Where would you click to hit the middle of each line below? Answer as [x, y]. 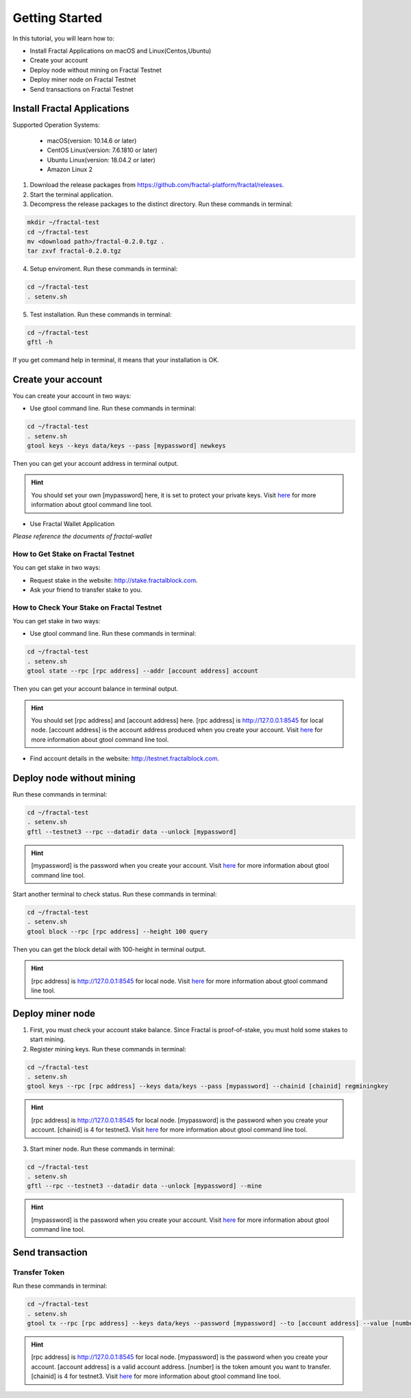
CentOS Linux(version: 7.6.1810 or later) [102, 150]
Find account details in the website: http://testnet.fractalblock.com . [124, 759]
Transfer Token [39, 1272]
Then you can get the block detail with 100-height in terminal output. [109, 949]
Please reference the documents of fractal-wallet [82, 536]
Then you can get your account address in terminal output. [96, 464]
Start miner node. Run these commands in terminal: [102, 1149]
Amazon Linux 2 [70, 169]
